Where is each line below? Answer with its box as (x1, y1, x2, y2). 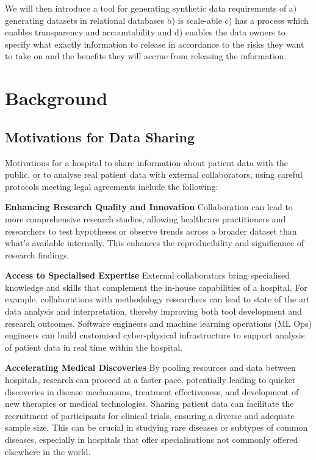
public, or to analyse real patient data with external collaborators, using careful (5, 168, 303, 181)
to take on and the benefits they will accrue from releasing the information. (5, 49, 287, 62)
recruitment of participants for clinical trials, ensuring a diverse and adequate (5, 409, 295, 422)
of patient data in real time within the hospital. (5, 340, 183, 353)
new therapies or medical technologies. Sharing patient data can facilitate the (5, 397, 294, 410)
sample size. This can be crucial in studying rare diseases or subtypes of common (5, 421, 308, 434)
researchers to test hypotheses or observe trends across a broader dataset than (5, 224, 297, 237)
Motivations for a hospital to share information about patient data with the (5, 156, 288, 169)
